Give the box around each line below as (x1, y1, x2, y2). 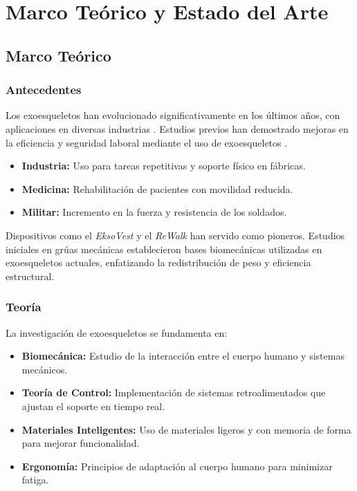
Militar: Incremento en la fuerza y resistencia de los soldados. (21, 205, 287, 219)
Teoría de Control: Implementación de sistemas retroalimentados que (21, 385, 326, 400)
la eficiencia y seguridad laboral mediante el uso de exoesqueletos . (6, 135, 288, 149)
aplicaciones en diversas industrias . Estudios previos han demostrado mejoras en (6, 121, 349, 136)
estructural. (6, 268, 55, 283)
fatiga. (21, 472, 49, 487)
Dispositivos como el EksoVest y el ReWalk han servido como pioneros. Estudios (6, 228, 345, 242)
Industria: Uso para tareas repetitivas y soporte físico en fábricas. (21, 158, 306, 173)
